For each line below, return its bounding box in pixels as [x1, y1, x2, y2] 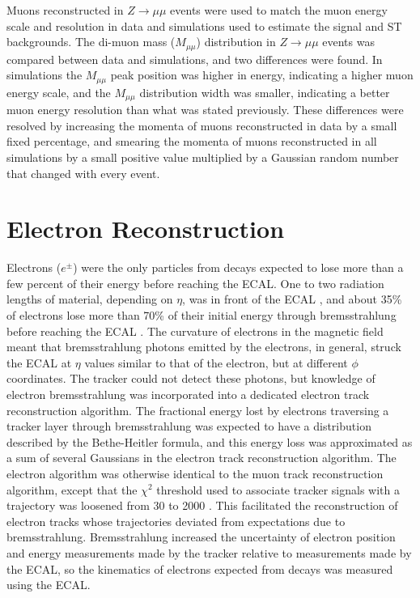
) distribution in [196, 33, 276, 50]
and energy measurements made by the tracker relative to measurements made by [6, 544, 412, 561]
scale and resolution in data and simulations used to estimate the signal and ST [6, 17, 402, 34]
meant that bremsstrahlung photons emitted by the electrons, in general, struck [6, 338, 401, 355]
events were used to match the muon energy [170, 2, 388, 18]
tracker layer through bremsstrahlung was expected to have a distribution [6, 418, 371, 435]
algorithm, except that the [6, 481, 138, 498]
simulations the [6, 66, 83, 83]
